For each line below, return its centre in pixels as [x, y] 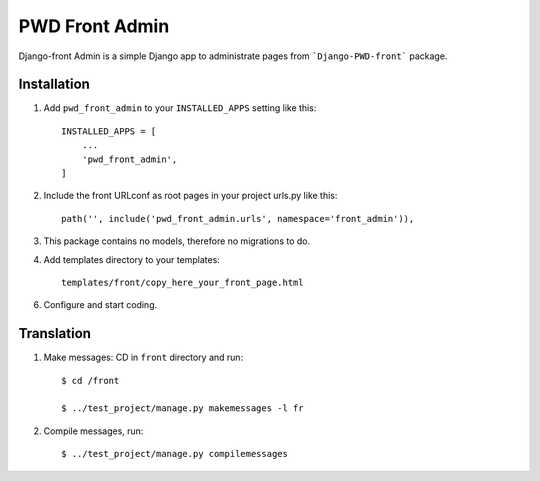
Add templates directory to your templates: [131, 259]
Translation [55, 333]
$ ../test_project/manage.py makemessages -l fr [182, 408]
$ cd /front [90, 380]
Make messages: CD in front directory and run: [143, 357]
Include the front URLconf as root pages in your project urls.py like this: [190, 196]
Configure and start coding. [100, 305]
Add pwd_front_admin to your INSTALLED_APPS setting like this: [180, 108]
